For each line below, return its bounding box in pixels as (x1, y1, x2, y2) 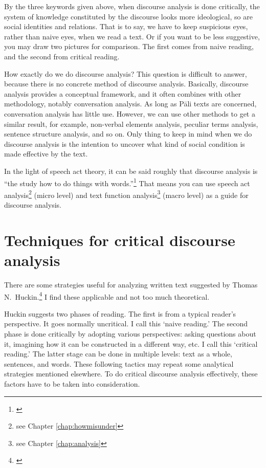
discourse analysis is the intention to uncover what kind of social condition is (4, 138, 245, 149)
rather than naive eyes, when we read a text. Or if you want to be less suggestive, (4, 31, 260, 41)
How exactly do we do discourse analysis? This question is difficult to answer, (4, 68, 247, 79)
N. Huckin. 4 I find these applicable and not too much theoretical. (4, 289, 210, 302)
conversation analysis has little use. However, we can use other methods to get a (4, 108, 255, 119)
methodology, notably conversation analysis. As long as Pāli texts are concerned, (4, 98, 257, 109)
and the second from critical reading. (4, 51, 120, 61)
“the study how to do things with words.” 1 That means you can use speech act (4, 176, 250, 188)
